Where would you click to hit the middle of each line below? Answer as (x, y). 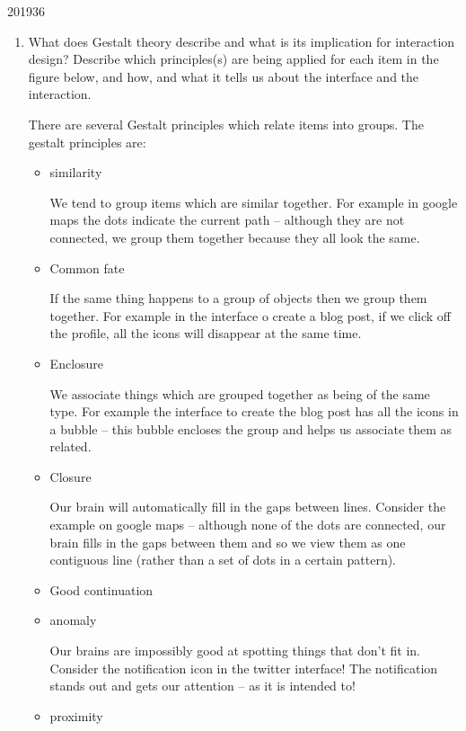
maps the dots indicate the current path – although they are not (227, 220)
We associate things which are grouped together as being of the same (240, 393)
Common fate (87, 267)
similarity (76, 172)
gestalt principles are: (87, 142)
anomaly (73, 620)
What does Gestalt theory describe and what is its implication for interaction (242, 41)
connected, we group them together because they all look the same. (235, 237)
